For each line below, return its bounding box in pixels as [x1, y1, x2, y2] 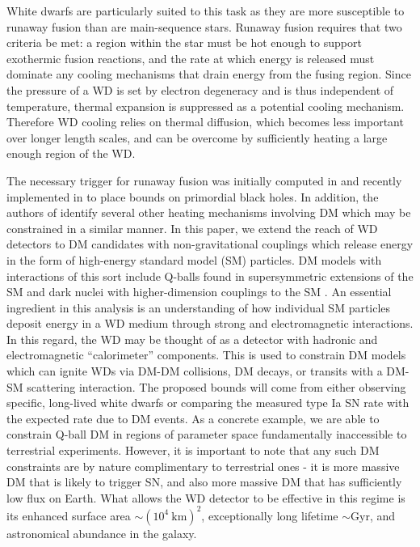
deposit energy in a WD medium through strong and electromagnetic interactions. [6, 315, 414, 332]
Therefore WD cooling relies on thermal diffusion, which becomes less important [6, 113, 404, 130]
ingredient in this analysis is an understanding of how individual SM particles [6, 299, 391, 316]
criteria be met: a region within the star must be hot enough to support [6, 34, 362, 51]
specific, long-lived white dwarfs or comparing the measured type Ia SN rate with [6, 394, 409, 411]
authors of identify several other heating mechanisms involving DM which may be [6, 204, 411, 221]
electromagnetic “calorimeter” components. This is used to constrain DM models [6, 346, 406, 363]
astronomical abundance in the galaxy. [6, 524, 197, 541]
